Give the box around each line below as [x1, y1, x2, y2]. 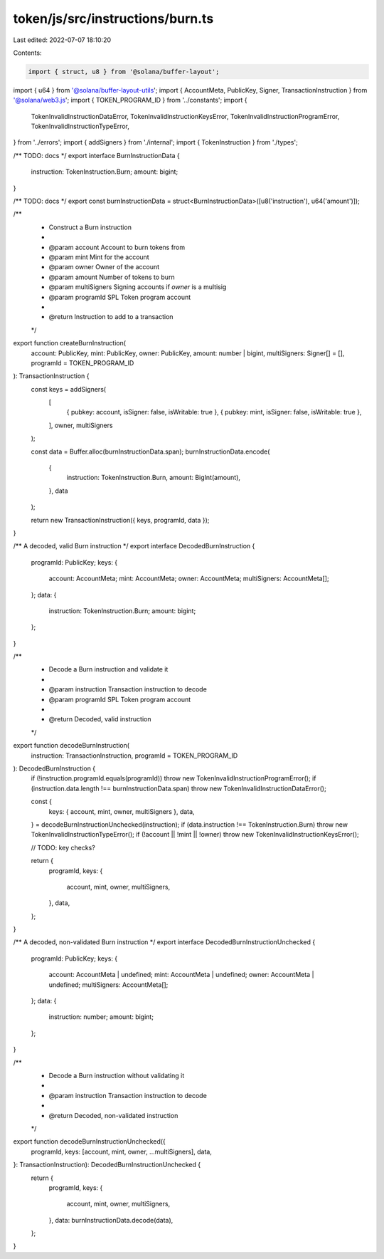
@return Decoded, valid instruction [48, 715, 151, 723]
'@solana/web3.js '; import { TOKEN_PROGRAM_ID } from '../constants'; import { [13, 96, 248, 105]
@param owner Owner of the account [48, 263, 160, 271]
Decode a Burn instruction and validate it [48, 665, 169, 674]
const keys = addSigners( [31, 385, 107, 393]
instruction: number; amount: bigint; [48, 1013, 154, 1021]
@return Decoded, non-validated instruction [48, 1111, 178, 1119]
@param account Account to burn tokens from [48, 243, 186, 251]
